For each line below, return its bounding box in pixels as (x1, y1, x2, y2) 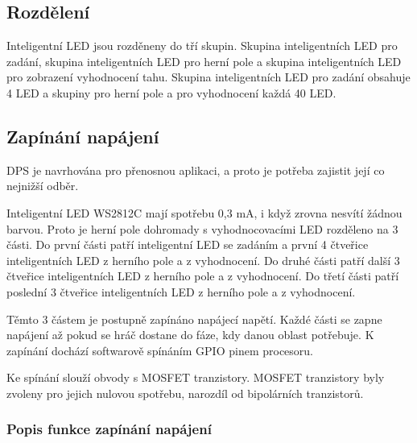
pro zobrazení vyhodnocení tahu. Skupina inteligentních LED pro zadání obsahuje (6, 68, 411, 85)
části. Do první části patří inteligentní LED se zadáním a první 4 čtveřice (6, 236, 369, 253)
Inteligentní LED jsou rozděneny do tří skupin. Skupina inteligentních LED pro (6, 37, 398, 54)
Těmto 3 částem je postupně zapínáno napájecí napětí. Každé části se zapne (6, 310, 382, 327)
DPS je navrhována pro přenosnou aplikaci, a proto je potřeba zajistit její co (6, 161, 385, 178)
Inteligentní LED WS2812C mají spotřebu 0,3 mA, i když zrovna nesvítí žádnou (6, 204, 403, 221)
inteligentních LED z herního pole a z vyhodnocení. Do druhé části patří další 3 (6, 251, 400, 268)
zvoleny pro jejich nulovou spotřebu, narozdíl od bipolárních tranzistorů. (6, 384, 364, 401)
